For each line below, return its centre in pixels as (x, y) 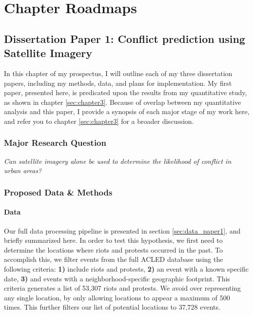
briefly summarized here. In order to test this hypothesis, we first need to (113, 240)
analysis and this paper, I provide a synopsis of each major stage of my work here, (127, 111)
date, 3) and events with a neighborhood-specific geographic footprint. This (117, 278)
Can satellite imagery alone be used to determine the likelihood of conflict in (118, 161)
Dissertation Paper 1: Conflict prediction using (125, 38)
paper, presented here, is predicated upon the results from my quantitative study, (126, 92)
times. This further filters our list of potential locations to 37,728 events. (112, 307)
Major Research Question (55, 143)
